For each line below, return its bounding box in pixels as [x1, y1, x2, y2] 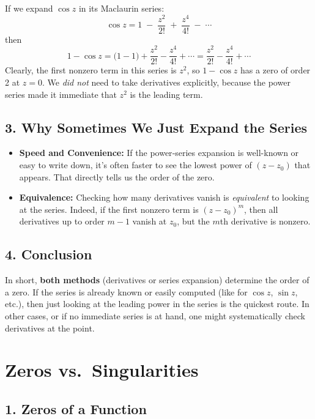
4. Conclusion [5, 245, 92, 264]
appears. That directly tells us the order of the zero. [19, 170, 215, 183]
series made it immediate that [5, 87, 117, 100]
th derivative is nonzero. [220, 215, 311, 228]
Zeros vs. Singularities [5, 357, 199, 382]
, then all [244, 202, 278, 215]
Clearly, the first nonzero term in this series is [5, 64, 177, 76]
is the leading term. [130, 87, 203, 100]
